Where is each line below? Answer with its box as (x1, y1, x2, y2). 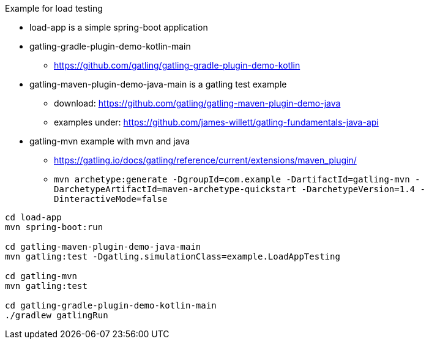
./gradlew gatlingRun (5, 310, 108, 320)
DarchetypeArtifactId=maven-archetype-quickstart (54, 184, 297, 194)
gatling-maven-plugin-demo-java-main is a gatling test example (29, 79, 287, 89)
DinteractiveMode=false (54, 194, 168, 204)
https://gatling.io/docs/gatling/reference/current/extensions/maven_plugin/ (54, 155, 357, 165)
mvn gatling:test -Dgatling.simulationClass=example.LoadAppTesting (5, 252, 340, 261)
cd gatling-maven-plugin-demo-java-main (5, 242, 201, 252)
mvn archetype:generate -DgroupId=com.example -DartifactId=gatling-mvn (54, 174, 410, 184)
